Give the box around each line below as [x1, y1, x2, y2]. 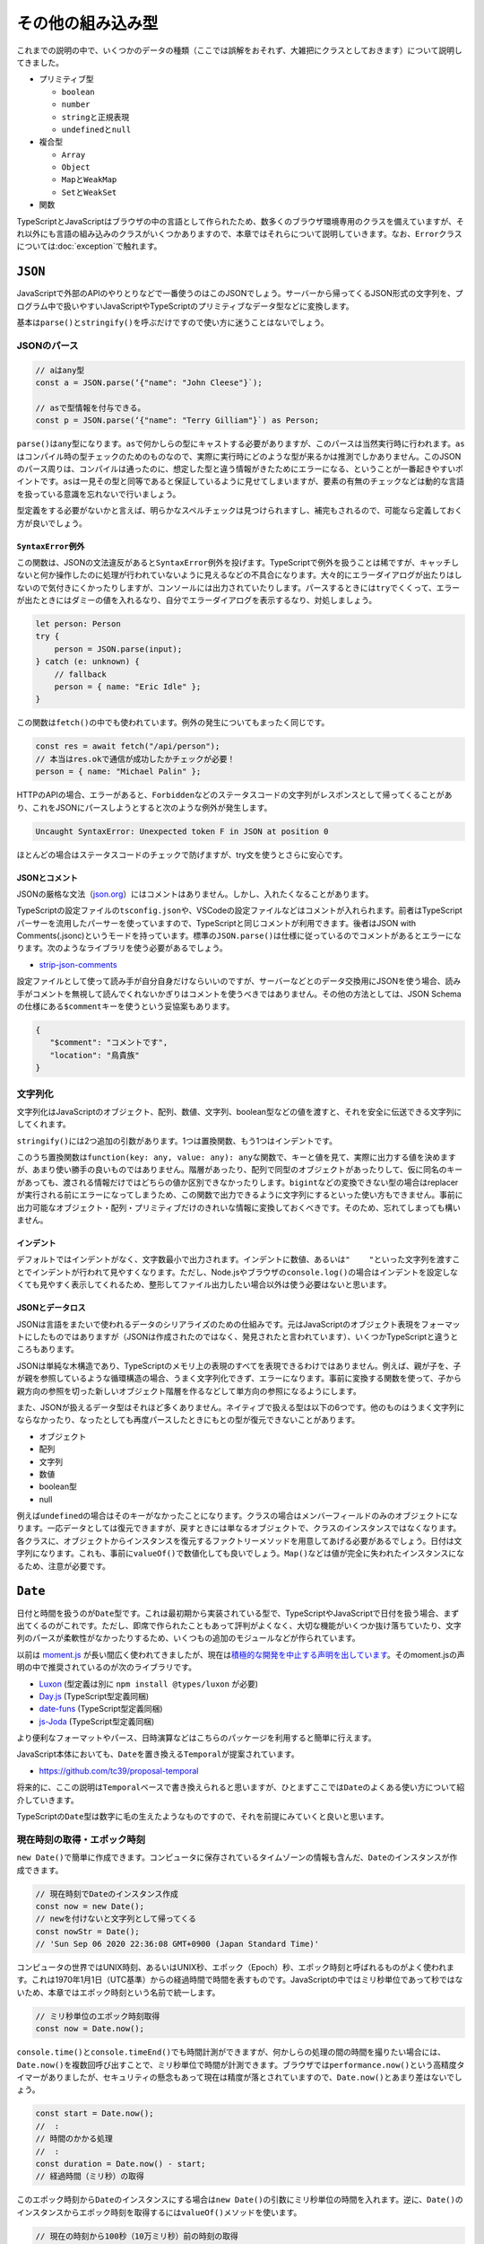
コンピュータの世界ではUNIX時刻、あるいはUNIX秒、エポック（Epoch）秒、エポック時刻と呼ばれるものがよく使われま [16, 1962, 454, 1973]
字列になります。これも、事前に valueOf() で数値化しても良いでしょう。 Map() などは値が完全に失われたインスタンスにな [16, 1548, 465, 1559]
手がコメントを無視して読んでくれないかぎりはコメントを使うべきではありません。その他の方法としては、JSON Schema [16, 988, 462, 999]
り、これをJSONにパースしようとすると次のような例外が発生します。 [16, 802, 272, 812]
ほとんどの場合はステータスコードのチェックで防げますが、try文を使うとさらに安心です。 [16, 849, 348, 860]
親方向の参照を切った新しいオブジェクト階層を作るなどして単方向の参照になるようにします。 [16, 1385, 362, 1396]
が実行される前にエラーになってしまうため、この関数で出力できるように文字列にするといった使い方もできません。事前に [16, 1189, 463, 1200]
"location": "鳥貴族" [49, 1050, 140, 1060]
